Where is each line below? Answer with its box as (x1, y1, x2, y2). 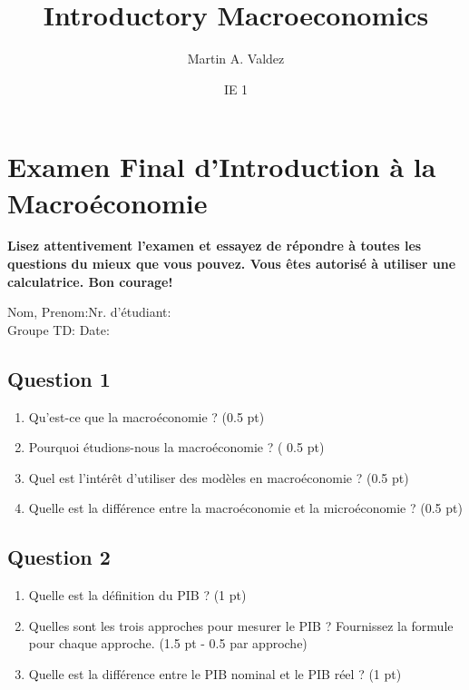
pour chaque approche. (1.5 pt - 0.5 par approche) (28, 634, 308, 653)
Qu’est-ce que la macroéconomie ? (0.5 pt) (28, 407, 265, 426)
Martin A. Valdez (187, 49, 285, 68)
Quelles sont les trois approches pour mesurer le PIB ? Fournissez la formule (28, 616, 454, 635)
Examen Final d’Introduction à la (7, 148, 436, 185)
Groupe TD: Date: (7, 320, 110, 339)
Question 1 (7, 364, 111, 392)
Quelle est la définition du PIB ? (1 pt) (28, 586, 247, 605)
